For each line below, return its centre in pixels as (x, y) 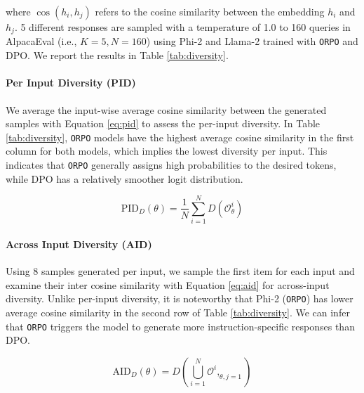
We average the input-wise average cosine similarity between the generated (166, 109)
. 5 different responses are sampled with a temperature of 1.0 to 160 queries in (182, 27)
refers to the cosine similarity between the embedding (210, 11)
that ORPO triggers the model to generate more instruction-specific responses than (180, 326)
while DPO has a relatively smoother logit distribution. (124, 178)
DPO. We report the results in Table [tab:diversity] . (117, 55)
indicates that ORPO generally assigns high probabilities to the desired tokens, (171, 164)
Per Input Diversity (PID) (71, 83)
